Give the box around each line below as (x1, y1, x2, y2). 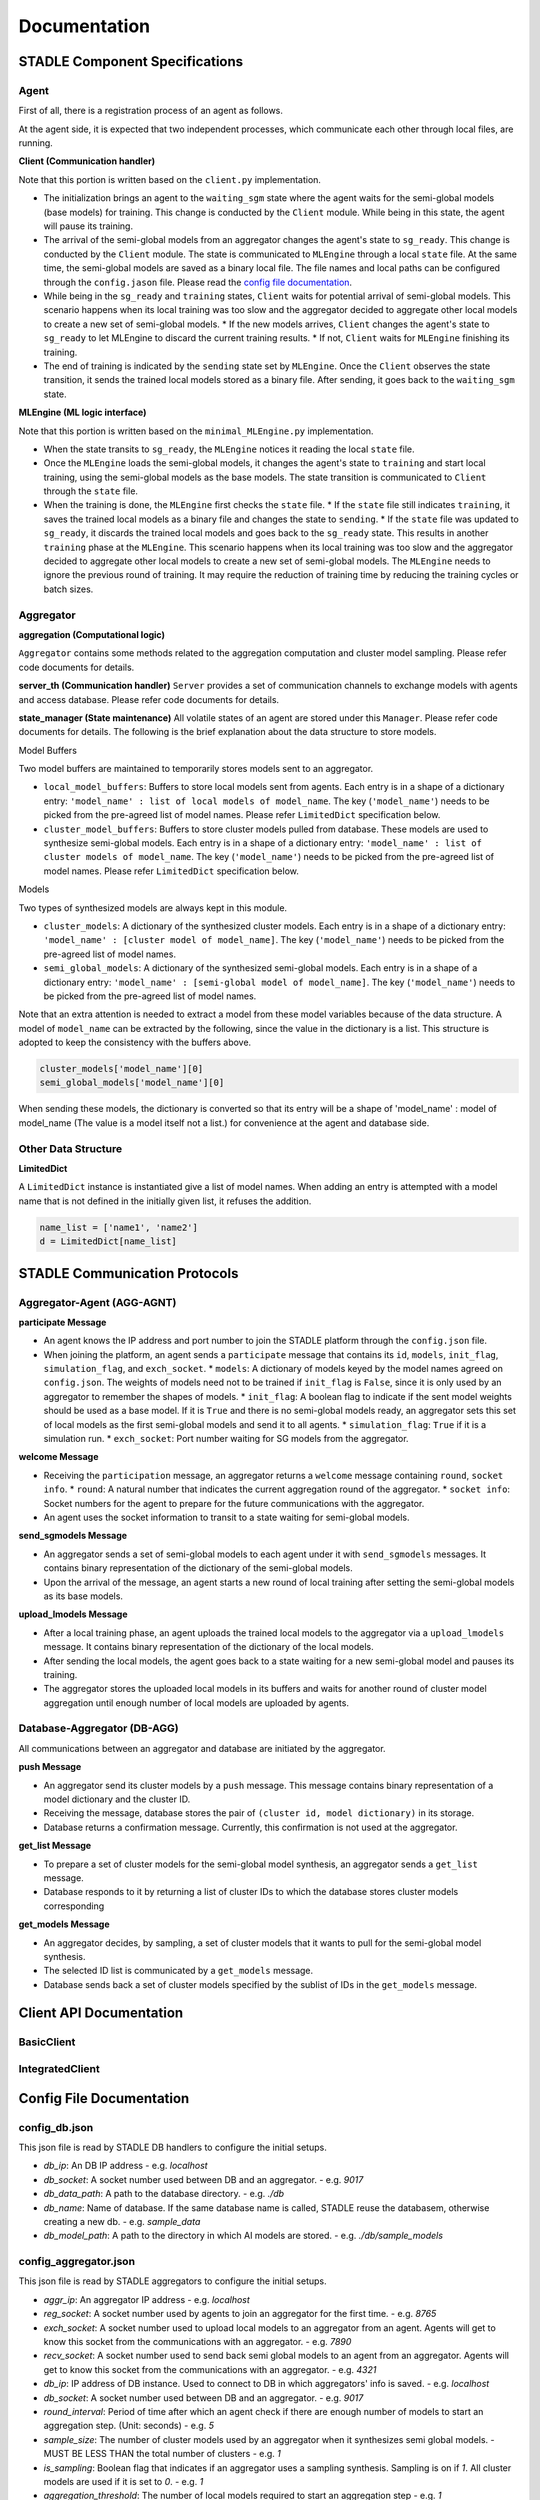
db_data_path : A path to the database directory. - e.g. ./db (43, 2188, 285, 2200)
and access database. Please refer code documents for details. (18, 693, 280, 705)
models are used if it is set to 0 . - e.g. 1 (43, 2475, 204, 2487)
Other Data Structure (18, 1141, 123, 1155)
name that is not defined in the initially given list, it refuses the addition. (18, 1195, 312, 1207)
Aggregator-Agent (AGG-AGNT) (18, 1295, 177, 1309)
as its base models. (43, 1590, 124, 1602)
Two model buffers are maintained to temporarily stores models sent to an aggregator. (18, 763, 374, 775)
